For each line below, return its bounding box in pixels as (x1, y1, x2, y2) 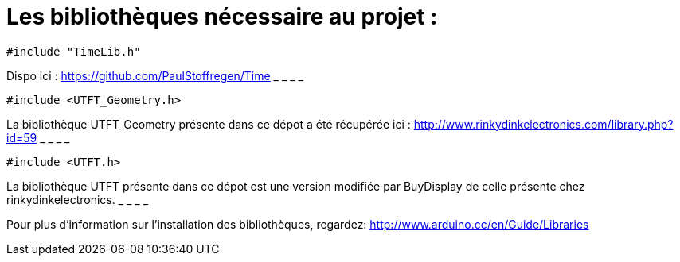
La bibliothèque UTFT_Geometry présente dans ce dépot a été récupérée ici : (6, 117, 411, 131)
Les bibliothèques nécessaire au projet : (6, 3, 438, 30)
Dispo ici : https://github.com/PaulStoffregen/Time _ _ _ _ (6, 68, 303, 83)
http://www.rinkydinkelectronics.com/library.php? (413, 117, 674, 131)
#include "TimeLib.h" (6, 44, 141, 58)
